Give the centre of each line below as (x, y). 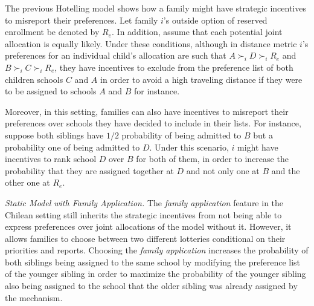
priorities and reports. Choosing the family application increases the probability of (157, 250)
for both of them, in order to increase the (212, 159)
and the (286, 170)
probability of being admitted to (181, 135)
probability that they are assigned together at (89, 170)
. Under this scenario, (189, 147)
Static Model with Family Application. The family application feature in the (144, 202)
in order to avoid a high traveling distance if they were (201, 79)
